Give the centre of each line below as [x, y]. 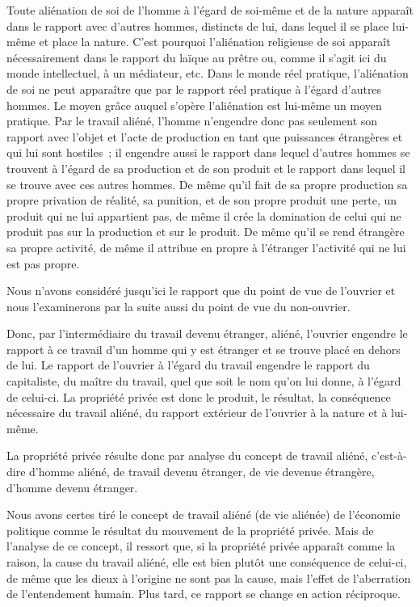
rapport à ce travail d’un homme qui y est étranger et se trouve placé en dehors [204, 349]
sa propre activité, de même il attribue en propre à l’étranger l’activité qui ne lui [206, 247]
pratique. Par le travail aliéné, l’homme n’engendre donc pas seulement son [192, 121]
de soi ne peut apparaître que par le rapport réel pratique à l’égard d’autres [194, 89]
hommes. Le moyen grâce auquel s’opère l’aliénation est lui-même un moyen [194, 105]
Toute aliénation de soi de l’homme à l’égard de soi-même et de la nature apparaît [210, 10]
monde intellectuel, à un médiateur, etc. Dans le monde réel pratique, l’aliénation [208, 73]
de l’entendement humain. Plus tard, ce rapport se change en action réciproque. [204, 594]
